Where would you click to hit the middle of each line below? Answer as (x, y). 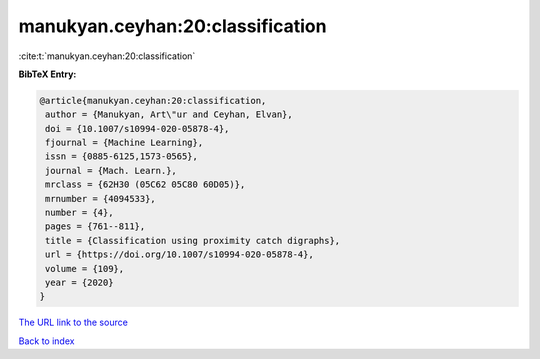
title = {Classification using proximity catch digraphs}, (193, 240)
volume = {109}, (85, 268)
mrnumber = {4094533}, (101, 198)
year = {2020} (79, 282)
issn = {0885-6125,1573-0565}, (122, 156)
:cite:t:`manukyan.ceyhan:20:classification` (107, 56)
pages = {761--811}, (95, 226)
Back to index (46, 341)
